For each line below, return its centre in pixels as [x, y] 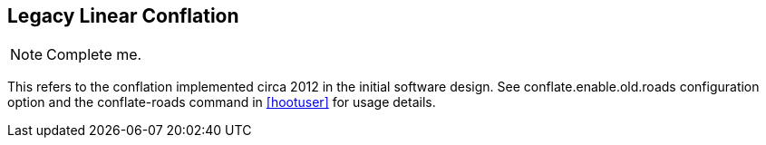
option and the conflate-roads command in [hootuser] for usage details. [222, 102]
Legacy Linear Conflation [123, 16]
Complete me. [94, 55]
